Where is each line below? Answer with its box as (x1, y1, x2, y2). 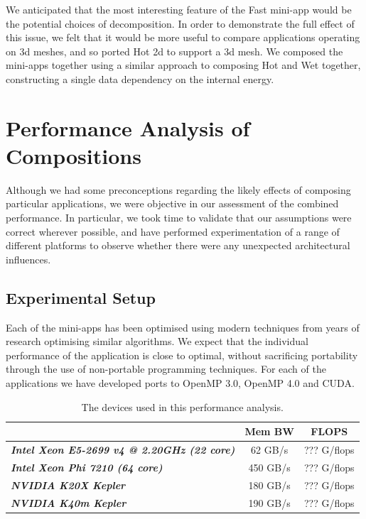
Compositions (6, 141, 141, 170)
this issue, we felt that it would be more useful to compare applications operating (6, 30, 360, 45)
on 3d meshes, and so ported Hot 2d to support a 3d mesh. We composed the (6, 43, 343, 58)
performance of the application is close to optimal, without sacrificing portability (6, 347, 358, 362)
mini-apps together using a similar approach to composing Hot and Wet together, (6, 58, 361, 72)
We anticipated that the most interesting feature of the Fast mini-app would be (6, 2, 352, 16)
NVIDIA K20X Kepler (11, 477, 126, 492)
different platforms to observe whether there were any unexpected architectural (6, 238, 350, 253)
